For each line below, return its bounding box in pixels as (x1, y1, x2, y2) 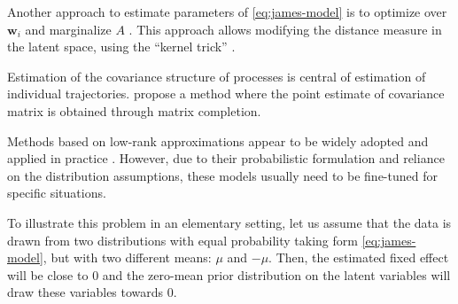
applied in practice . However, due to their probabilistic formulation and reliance (7, 149, 445, 168)
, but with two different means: (43, 248, 212, 267)
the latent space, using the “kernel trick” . (7, 37, 236, 56)
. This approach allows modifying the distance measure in (128, 19, 442, 38)
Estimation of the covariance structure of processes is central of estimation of (7, 66, 426, 85)
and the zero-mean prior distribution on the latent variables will (102, 265, 451, 284)
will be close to (7, 265, 89, 284)
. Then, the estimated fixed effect (268, 248, 449, 267)
